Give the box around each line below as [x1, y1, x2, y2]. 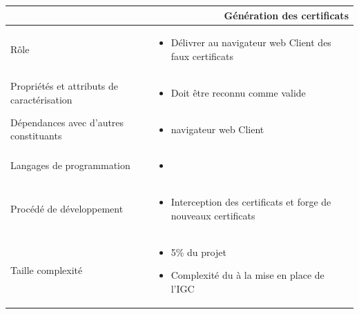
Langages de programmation [10, 158, 130, 173]
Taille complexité [10, 263, 83, 277]
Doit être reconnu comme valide [171, 85, 306, 99]
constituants [10, 128, 62, 143]
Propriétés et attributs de [10, 78, 119, 92]
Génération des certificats [224, 8, 349, 22]
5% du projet [171, 244, 226, 259]
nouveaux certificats [171, 208, 255, 222]
